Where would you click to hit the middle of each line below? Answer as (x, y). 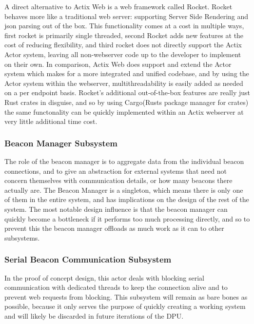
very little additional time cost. (51, 121)
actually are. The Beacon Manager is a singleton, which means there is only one (124, 190)
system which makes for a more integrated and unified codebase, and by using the (127, 73)
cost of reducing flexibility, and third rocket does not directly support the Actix (123, 45)
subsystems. (22, 237)
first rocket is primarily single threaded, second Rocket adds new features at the (124, 35)
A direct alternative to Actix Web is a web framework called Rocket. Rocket (118, 6)
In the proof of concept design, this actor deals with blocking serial (104, 277)
